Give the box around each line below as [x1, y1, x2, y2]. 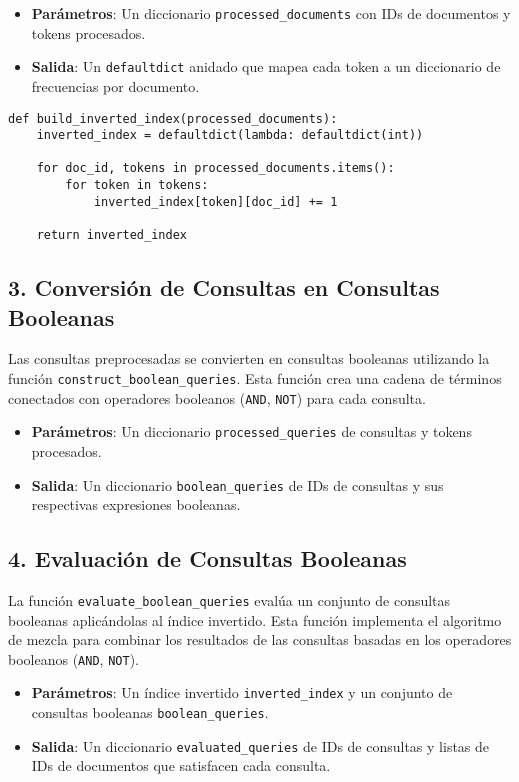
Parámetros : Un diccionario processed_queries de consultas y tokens [31, 421, 472, 442]
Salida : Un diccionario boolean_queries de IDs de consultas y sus [31, 474, 444, 495]
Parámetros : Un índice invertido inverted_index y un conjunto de [31, 682, 453, 703]
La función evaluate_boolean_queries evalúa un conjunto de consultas [8, 589, 451, 610]
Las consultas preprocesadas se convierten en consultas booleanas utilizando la [8, 348, 490, 369]
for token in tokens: [65, 178, 209, 193]
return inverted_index [36, 228, 187, 243]
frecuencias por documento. [31, 75, 200, 96]
